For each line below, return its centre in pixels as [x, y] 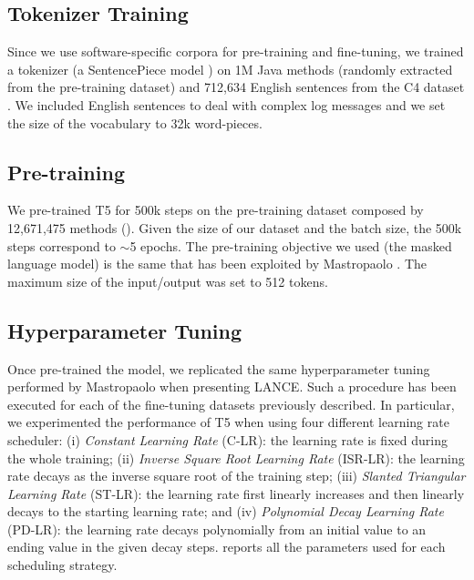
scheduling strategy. [62, 565]
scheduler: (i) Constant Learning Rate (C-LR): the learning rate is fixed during [227, 439]
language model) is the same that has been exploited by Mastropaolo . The [217, 264]
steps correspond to [62, 245]
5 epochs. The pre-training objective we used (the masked [291, 245]
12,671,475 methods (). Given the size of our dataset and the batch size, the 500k [235, 227]
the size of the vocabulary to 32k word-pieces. [135, 122]
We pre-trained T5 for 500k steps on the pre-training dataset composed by [216, 210]
